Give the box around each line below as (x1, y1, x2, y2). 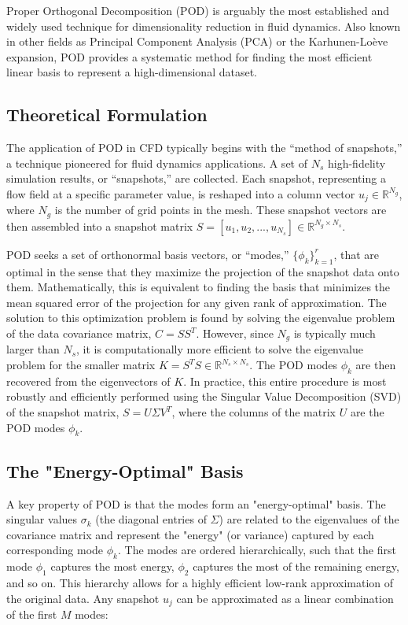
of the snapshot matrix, (6, 404, 119, 420)
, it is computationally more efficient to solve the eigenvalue (76, 341, 363, 357)
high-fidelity (327, 154, 386, 171)
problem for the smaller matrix (6, 357, 156, 373)
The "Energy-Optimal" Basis (6, 458, 244, 483)
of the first (6, 606, 57, 623)
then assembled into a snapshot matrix (6, 217, 193, 234)
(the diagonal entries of (95, 511, 207, 527)
